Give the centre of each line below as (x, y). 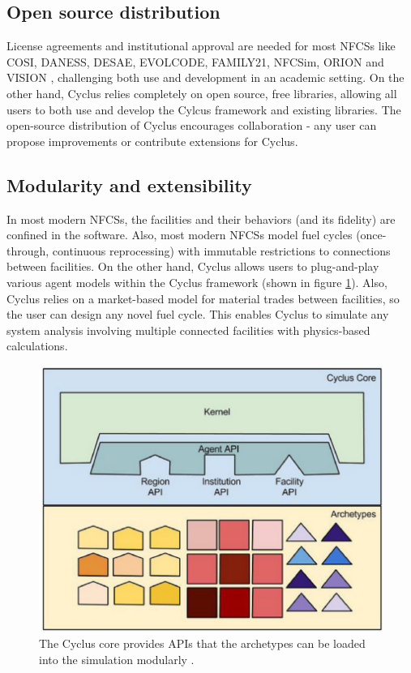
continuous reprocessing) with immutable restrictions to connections (221, 250)
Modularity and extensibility (129, 184)
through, (28, 250)
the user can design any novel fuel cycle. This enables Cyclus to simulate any (198, 314)
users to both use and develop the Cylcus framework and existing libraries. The (204, 109)
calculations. (37, 346)
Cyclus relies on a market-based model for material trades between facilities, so (203, 298)
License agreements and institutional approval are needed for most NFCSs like (201, 46)
